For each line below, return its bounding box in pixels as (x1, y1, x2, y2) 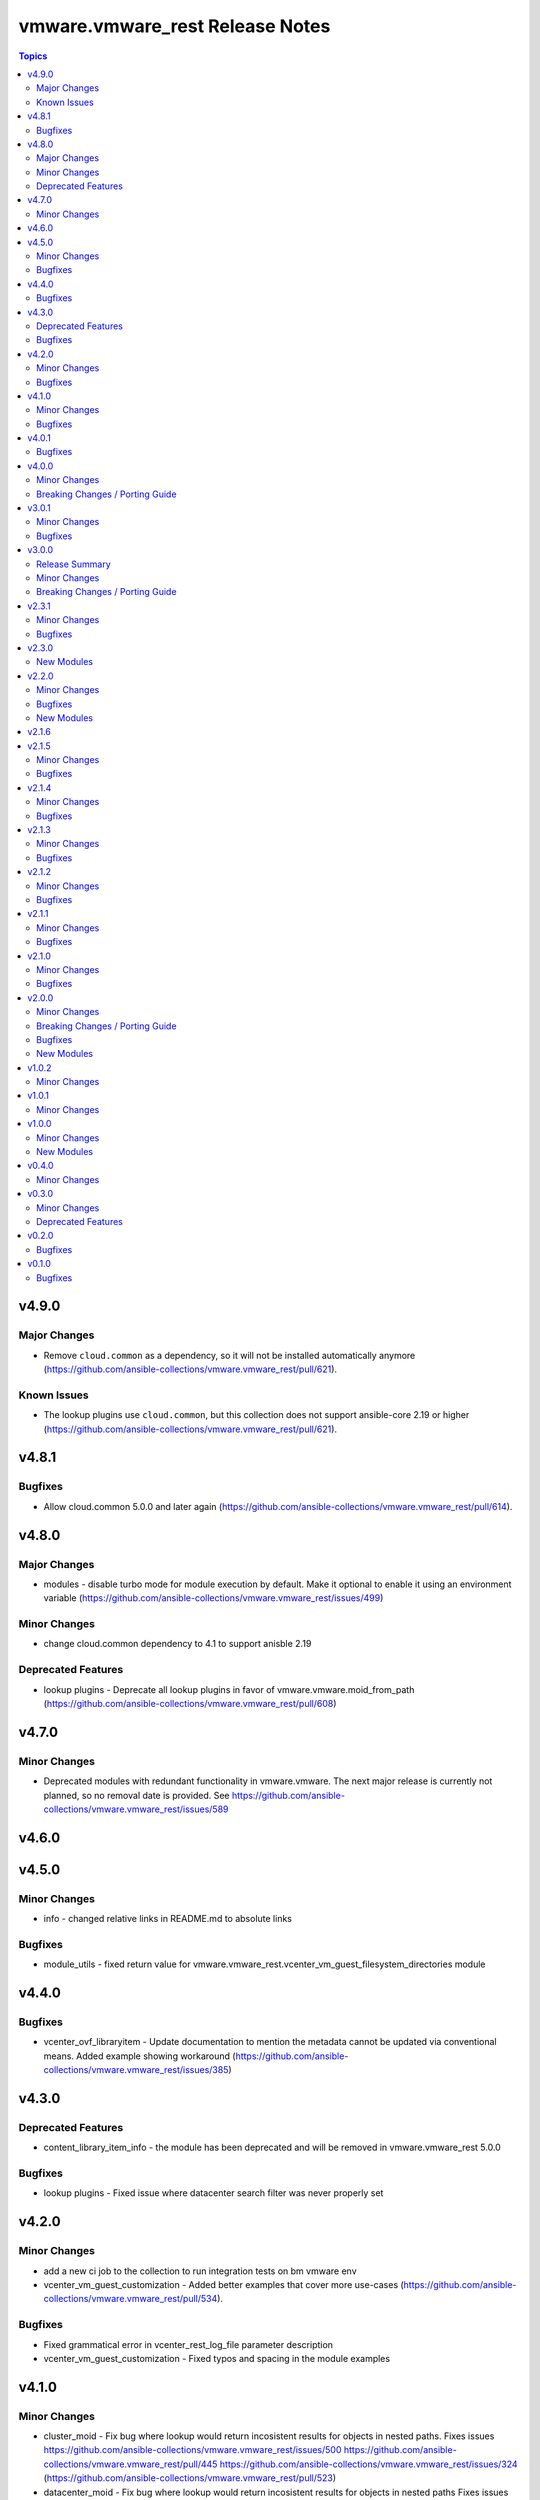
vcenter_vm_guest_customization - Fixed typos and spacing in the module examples (43, 2352, 390, 2364)
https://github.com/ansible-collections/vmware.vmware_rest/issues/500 (43, 2444, 342, 2456)
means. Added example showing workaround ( (43, 2050, 236, 2062)
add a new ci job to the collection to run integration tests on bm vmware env (43, 2265, 357, 2277)
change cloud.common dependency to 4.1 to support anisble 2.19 (43, 1638, 312, 1650)
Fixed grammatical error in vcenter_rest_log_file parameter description (43, 2338, 334, 2350)
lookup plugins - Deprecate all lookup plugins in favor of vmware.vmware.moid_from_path (43, 1683, 415, 1695)
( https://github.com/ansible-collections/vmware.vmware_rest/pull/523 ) (43, 2472, 337, 2484)
